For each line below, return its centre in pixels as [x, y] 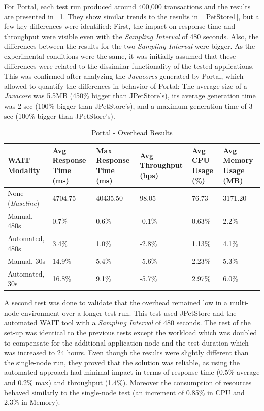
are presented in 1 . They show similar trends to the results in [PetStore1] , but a [132, 16]
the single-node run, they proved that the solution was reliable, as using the [122, 362]
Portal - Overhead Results [132, 133]
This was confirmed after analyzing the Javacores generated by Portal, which [124, 76]
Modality [24, 170]
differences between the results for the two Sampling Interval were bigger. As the [130, 46]
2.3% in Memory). [32, 402]
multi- [239, 303]
